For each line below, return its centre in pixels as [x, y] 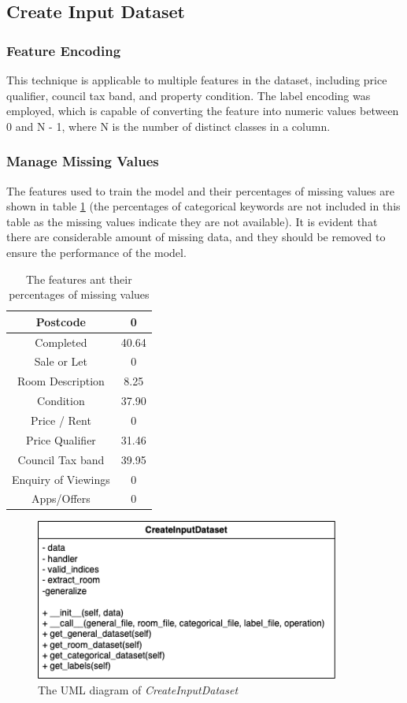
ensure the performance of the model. [96, 252]
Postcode [61, 321]
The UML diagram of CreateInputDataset [138, 689]
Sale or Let [61, 361]
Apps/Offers [61, 498]
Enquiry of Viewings [61, 479]
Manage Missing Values [83, 161]
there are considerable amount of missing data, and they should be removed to [196, 237]
